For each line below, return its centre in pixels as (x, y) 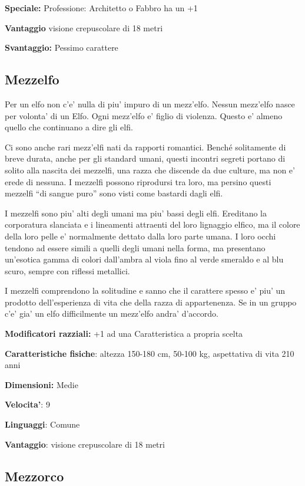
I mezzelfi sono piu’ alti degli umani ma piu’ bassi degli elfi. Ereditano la (136, 213)
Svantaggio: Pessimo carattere (62, 47)
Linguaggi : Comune (42, 424)
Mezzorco (34, 476)
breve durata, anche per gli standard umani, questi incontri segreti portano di (145, 158)
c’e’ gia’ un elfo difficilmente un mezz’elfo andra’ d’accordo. (112, 313)
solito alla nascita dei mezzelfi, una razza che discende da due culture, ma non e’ (150, 170)
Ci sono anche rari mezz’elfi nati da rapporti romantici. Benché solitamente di (145, 147)
